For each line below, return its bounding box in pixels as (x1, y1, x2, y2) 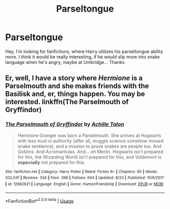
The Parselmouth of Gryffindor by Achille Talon (5, 121, 124, 128)
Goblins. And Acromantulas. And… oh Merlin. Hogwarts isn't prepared (17, 148, 163, 155)
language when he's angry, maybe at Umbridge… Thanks (5, 59, 125, 65)
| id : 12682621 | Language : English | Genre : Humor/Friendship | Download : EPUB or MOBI (5, 181, 163, 187)
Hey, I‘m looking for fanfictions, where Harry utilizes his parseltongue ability (5, 48, 163, 54)
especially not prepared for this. (17, 159, 86, 165)
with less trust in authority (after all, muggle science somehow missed (17, 137, 163, 144)
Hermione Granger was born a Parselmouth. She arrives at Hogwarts (17, 132, 161, 138)
